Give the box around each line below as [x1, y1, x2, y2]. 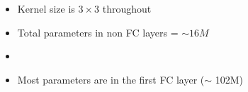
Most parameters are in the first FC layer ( [17, 72, 205, 86]
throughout [102, 1, 152, 15]
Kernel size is [17, 1, 75, 15]
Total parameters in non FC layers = [17, 25, 179, 39]
